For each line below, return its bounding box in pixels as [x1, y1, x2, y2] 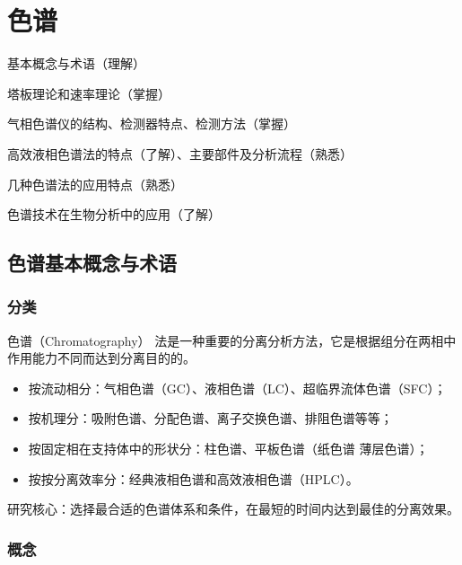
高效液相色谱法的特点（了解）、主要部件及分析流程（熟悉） [7, 144, 353, 163]
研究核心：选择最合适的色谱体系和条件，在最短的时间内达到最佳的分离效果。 [7, 499, 459, 518]
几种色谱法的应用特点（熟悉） [7, 174, 183, 193]
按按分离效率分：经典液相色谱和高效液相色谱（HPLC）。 [28, 469, 359, 488]
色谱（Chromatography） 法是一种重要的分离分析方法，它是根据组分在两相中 [7, 331, 457, 349]
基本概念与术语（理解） [7, 54, 145, 73]
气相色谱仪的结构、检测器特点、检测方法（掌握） [7, 114, 296, 133]
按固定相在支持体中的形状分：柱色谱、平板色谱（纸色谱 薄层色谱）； [28, 439, 429, 458]
